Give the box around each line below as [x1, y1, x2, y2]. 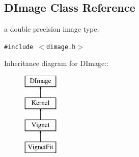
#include [4, 43, 34, 51]
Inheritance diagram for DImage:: [4, 58, 108, 69]
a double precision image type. [4, 24, 99, 34]
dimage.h [46, 43, 76, 51]
